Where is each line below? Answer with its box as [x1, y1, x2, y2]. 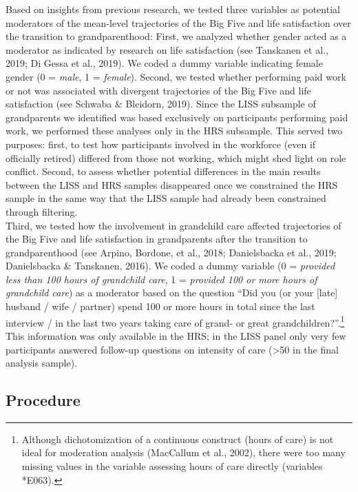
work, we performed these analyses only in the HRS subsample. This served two [6, 123, 343, 138]
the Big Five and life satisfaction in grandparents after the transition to [6, 232, 308, 246]
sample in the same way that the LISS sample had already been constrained [6, 191, 326, 205]
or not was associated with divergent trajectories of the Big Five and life [6, 83, 311, 97]
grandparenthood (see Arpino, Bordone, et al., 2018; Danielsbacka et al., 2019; [6, 245, 337, 259]
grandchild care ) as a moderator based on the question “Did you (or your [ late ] [6, 285, 338, 300]
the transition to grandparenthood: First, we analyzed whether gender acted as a [6, 29, 347, 43]
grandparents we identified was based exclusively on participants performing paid [6, 110, 348, 124]
